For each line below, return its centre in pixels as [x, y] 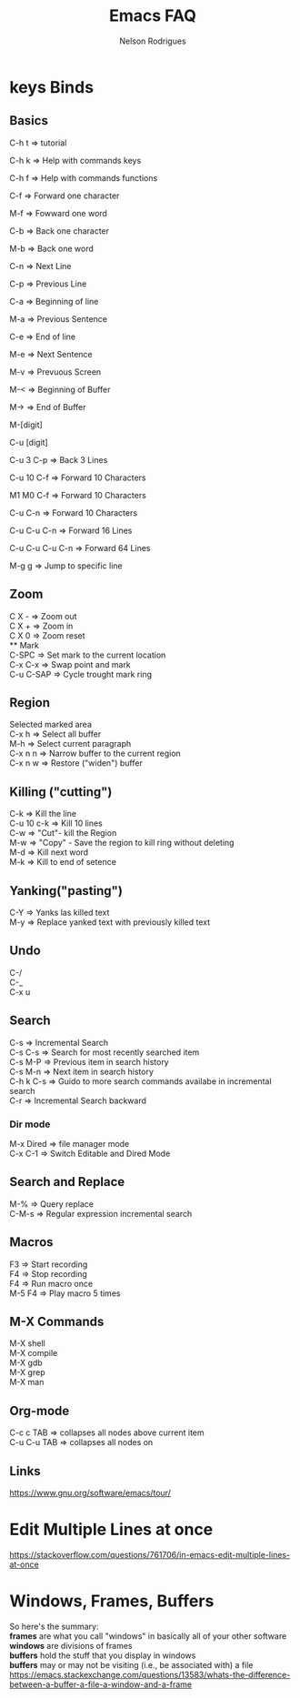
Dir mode [30, 1124]
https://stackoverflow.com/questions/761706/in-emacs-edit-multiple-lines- [150, 1554]
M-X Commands [57, 1321]
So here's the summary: [54, 1626]
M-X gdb [26, 1363]
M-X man [27, 1382]
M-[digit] [26, 425]
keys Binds [51, 87]
